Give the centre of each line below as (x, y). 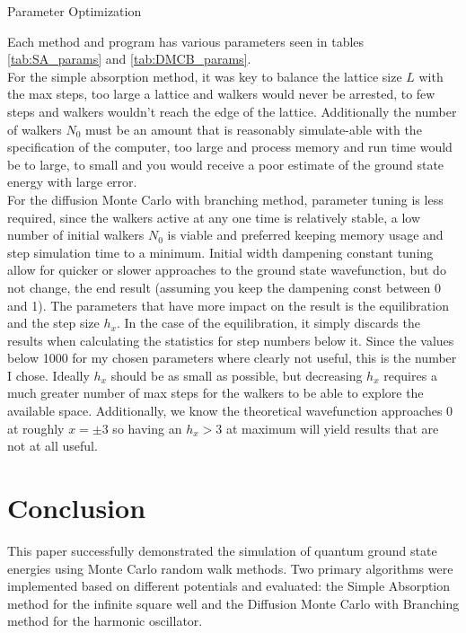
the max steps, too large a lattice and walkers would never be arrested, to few (221, 94)
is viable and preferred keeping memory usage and (305, 235)
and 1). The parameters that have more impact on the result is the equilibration (228, 305)
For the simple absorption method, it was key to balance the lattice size (205, 76)
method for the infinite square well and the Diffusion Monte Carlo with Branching (233, 603)
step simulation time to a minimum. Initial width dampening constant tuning (220, 252)
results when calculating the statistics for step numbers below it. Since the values (231, 340)
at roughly (36, 428)
